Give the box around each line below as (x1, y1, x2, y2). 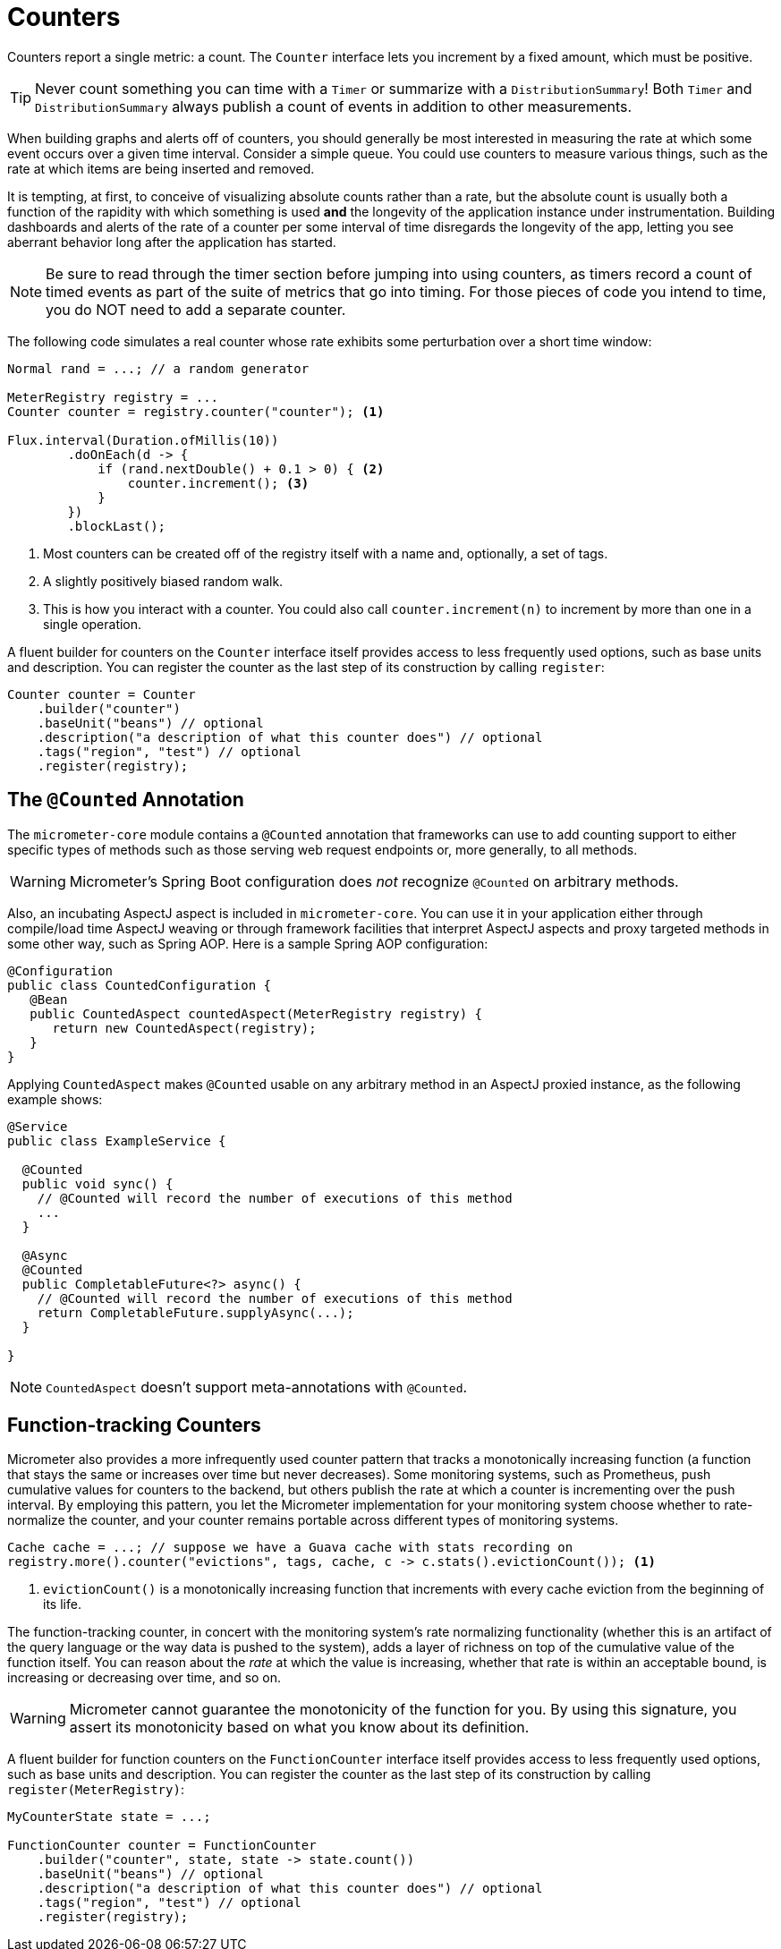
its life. (43, 1596, 81, 1613)
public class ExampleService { (7, 1133, 226, 1148)
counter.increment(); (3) (127, 475, 310, 490)
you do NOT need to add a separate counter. (46, 300, 346, 319)
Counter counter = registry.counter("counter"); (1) (7, 404, 385, 419)
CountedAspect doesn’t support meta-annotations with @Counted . (46, 1377, 468, 1396)
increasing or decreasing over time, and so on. (7, 1670, 282, 1686)
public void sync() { (21, 1176, 174, 1191)
